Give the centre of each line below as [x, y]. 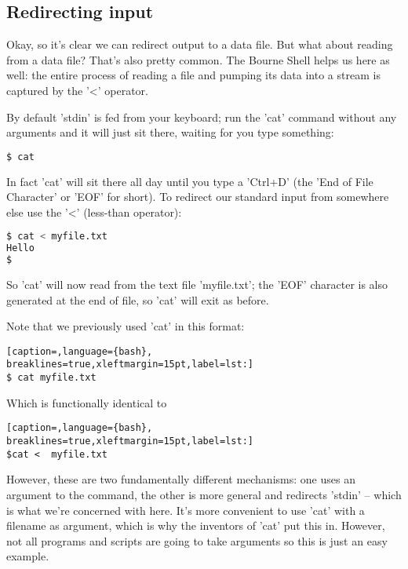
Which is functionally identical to [87, 402]
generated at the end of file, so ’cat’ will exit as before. [138, 299]
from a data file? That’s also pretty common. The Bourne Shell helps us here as [198, 59]
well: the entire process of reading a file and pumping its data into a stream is [193, 75]
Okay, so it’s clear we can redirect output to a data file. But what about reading [200, 44]
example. [28, 556]
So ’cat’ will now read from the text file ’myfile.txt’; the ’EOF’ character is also [197, 284]
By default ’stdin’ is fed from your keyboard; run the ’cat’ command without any [202, 117]
